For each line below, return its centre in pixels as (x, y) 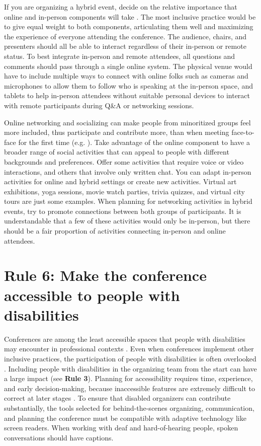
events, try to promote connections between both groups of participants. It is (123, 211)
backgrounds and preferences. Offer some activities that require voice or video (124, 161)
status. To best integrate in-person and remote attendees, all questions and (120, 56)
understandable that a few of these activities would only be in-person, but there (127, 221)
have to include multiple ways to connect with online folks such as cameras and (126, 76)
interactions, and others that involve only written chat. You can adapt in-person (128, 171)
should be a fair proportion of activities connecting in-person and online (115, 231)
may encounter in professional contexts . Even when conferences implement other (129, 349)
